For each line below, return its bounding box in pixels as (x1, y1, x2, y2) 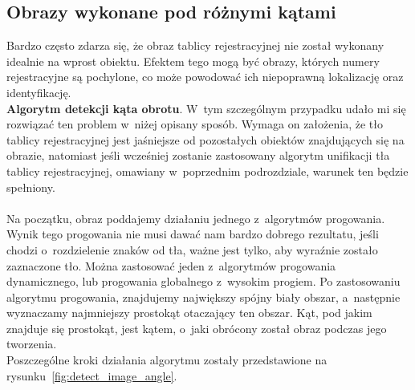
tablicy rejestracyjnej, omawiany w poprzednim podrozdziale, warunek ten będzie (6, 162, 409, 179)
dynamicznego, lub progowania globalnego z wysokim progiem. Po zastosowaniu (6, 273, 401, 290)
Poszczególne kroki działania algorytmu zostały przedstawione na (6, 351, 328, 368)
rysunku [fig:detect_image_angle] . (6, 367, 177, 384)
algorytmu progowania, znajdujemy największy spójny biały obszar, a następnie (6, 288, 401, 305)
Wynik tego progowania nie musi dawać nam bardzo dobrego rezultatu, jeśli (6, 225, 379, 242)
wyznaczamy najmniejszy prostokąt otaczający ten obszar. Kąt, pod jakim (6, 304, 372, 321)
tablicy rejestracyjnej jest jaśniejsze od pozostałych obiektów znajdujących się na (6, 131, 405, 148)
